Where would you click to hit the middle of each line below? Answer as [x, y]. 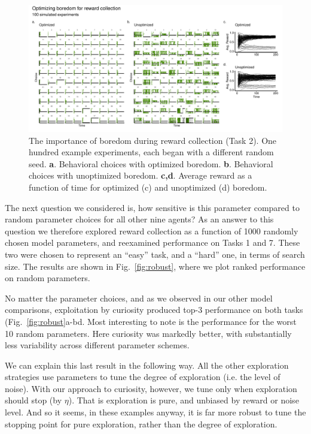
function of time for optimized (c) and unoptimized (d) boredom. [148, 187]
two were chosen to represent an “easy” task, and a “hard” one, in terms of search [155, 254]
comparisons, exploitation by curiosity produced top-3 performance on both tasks [154, 310]
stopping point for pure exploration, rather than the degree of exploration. [141, 424]
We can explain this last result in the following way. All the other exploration [147, 365]
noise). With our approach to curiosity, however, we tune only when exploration [151, 388]
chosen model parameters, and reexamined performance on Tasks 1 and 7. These [153, 242]
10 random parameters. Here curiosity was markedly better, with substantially [148, 333]
